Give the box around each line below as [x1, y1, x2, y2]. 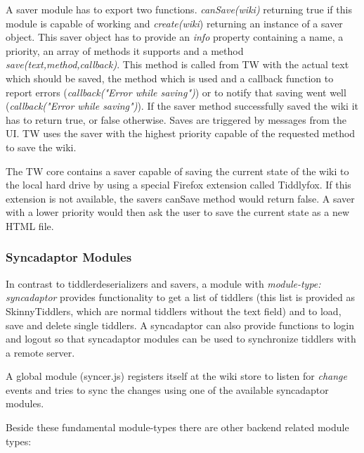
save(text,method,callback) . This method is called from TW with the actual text [6, 57, 349, 72]
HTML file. [6, 218, 54, 233]
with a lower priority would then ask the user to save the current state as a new [6, 205, 350, 219]
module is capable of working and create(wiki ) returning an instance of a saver [6, 15, 343, 30]
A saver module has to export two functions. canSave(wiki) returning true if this [6, 2, 352, 16]
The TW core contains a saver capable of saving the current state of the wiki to [6, 163, 349, 178]
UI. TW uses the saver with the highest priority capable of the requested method [6, 126, 356, 141]
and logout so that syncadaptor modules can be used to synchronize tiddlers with [6, 331, 356, 346]
